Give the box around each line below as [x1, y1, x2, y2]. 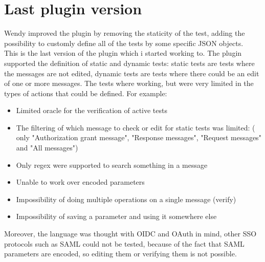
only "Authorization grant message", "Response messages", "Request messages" [16, 132, 261, 143]
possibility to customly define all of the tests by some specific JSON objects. [4, 37, 244, 48]
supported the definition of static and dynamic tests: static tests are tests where [4, 57, 255, 68]
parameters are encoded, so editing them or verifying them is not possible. [4, 248, 237, 259]
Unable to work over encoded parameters [16, 177, 145, 187]
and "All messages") [16, 142, 78, 153]
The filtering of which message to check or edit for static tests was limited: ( [16, 122, 255, 133]
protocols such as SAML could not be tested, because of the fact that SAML [4, 238, 245, 249]
